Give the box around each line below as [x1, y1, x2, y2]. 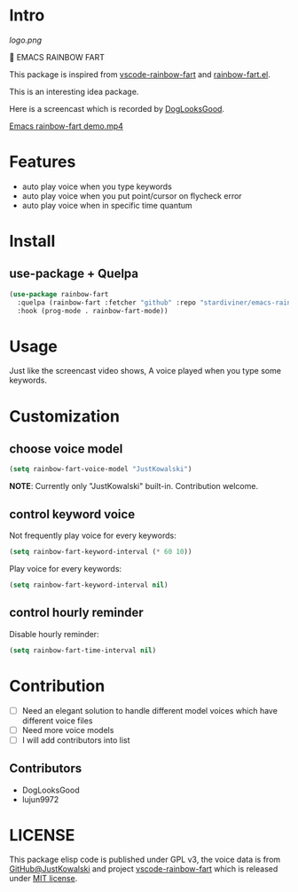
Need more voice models [21, 724, 114, 735]
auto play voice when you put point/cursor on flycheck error [21, 190, 242, 201]
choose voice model [9, 441, 123, 457]
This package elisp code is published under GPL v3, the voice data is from [9, 854, 281, 865]
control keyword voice [9, 507, 136, 522]
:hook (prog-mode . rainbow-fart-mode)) [17, 306, 169, 315]
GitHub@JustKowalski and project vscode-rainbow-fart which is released [9, 864, 278, 874]
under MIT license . [9, 873, 78, 884]
